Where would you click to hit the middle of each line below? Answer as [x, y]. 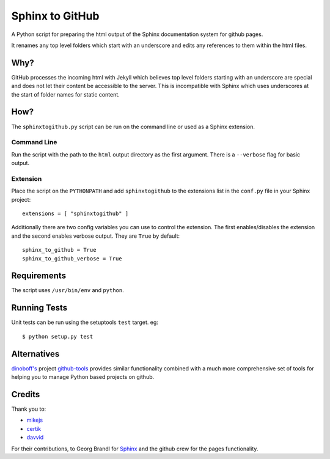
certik [34, 428]
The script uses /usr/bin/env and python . [68, 290]
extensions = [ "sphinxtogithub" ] [75, 213]
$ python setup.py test [58, 336]
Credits [26, 394]
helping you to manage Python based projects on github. [83, 377]
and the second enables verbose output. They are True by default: [96, 236]
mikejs [35, 420]
